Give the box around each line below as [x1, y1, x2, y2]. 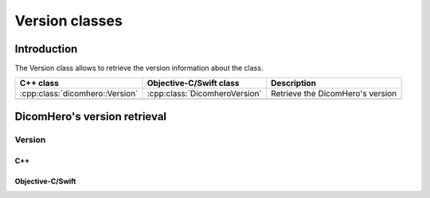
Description [271, 78, 316, 89]
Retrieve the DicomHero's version [271, 88, 397, 99]
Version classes [14, 12, 123, 29]
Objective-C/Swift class [147, 78, 240, 89]
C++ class [19, 78, 60, 89]
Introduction [14, 42, 78, 56]
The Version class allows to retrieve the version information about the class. [14, 64, 264, 73]
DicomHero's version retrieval [14, 110, 167, 123]
